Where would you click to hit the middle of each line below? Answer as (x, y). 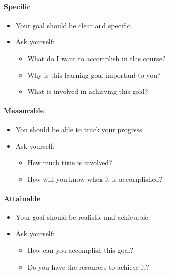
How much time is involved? (70, 162)
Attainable (22, 198)
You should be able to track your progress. (80, 129)
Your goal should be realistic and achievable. (83, 217)
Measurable (24, 110)
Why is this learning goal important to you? (94, 75)
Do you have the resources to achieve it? (88, 266)
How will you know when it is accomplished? (95, 179)
